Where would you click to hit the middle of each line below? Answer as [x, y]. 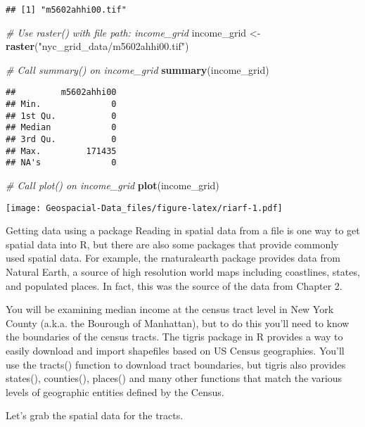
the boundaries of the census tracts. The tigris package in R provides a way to [174, 337]
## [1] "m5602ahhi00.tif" [66, 10]
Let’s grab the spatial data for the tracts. [95, 415]
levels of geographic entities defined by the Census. [115, 391]
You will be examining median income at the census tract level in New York [170, 309]
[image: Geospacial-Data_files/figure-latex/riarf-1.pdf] [144, 208]
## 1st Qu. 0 [61, 116]
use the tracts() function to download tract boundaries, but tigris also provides [176, 364]
